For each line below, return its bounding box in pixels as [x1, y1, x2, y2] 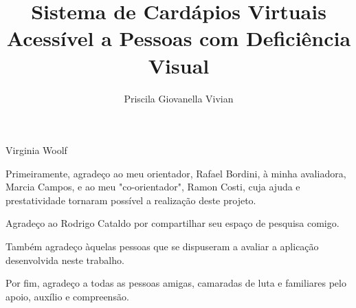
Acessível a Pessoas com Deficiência [6, 24, 351, 52]
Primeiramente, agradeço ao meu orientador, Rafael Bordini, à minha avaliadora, [5, 166, 346, 180]
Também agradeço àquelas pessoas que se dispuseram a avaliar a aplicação [5, 239, 319, 254]
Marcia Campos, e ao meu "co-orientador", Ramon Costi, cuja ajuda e [5, 179, 300, 194]
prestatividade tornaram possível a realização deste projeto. [5, 192, 256, 207]
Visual [148, 51, 210, 79]
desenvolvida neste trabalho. [5, 252, 124, 267]
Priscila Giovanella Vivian [124, 91, 234, 105]
